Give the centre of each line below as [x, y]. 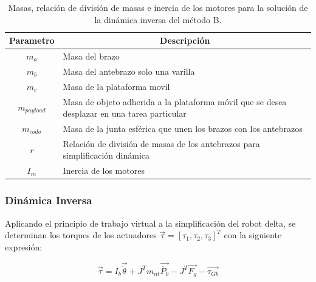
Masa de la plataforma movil [116, 86]
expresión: [24, 246]
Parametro [32, 40]
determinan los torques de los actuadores [81, 235]
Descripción [185, 40]
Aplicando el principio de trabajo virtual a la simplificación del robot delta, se [150, 223]
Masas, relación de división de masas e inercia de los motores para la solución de [158, 7]
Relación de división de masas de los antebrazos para [161, 143]
